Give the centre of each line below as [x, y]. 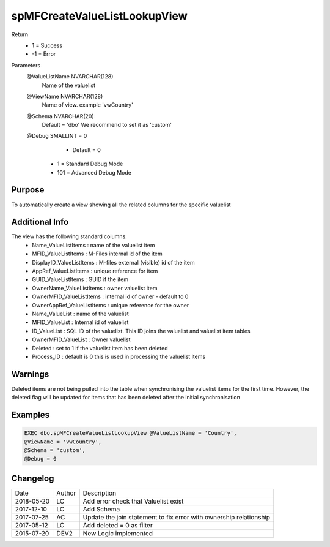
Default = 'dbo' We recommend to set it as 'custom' [107, 125]
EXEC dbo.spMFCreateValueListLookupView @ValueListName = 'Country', [130, 433]
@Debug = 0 [40, 459]
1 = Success [47, 45]
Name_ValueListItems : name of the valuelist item [94, 245]
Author [66, 493]
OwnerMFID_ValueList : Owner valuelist [81, 339]
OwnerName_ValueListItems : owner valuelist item [95, 288]
